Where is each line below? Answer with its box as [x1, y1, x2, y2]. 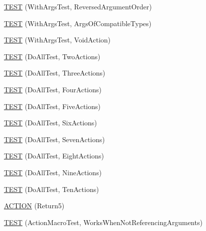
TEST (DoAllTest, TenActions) [4, 184, 99, 194]
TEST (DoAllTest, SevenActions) [4, 134, 105, 144]
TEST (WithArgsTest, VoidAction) [4, 35, 111, 45]
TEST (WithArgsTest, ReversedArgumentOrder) [4, 1, 152, 11]
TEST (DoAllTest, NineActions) [4, 167, 102, 177]
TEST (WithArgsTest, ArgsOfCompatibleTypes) [4, 18, 152, 28]
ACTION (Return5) [4, 200, 65, 211]
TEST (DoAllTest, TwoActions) [4, 51, 101, 61]
